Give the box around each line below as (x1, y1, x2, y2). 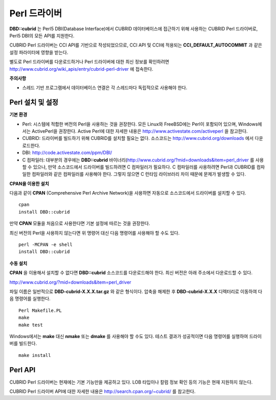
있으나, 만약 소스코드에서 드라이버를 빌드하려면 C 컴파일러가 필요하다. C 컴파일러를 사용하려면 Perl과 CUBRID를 (33, 164, 256, 170)
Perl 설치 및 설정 (9, 98, 59, 107)
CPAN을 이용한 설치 (9, 180, 50, 186)
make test (18, 322, 43, 328)
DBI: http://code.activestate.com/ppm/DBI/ (22, 150, 112, 156)
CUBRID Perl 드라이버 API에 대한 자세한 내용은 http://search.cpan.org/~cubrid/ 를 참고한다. (9, 388, 196, 394)
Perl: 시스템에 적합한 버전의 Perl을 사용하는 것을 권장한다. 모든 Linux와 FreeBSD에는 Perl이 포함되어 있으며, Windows (22, 121, 258, 127)
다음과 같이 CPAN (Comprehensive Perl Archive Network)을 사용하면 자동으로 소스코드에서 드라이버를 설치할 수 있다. (9, 190, 246, 196)
